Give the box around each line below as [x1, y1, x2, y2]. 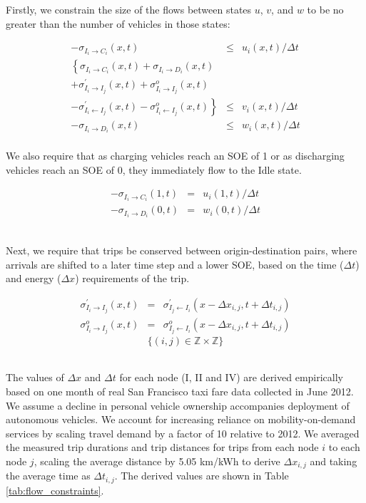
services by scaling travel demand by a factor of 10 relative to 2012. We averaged [6, 425, 360, 440]
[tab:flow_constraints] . [6, 482, 104, 497]
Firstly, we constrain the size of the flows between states [6, 2, 252, 16]
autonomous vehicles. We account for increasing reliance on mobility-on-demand [6, 412, 356, 427]
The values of [6, 370, 64, 385]
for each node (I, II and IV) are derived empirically [119, 370, 343, 385]
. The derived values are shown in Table [114, 468, 289, 483]
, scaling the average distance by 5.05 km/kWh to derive [34, 453, 280, 468]
